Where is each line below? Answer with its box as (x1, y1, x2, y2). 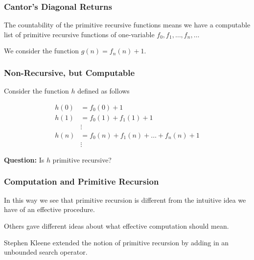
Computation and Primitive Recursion (4, 175, 159, 188)
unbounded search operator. (4, 247, 88, 257)
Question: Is (4, 154, 45, 165)
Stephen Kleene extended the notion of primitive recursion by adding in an (4, 237, 229, 247)
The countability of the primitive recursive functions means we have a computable (4, 20, 251, 30)
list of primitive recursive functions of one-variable (4, 29, 155, 39)
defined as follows (77, 86, 130, 96)
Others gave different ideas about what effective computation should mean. (4, 220, 229, 231)
